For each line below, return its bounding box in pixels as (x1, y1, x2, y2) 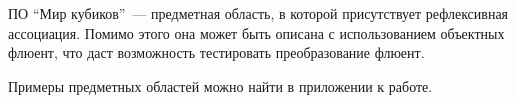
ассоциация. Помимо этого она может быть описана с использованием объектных (8, 22, 505, 43)
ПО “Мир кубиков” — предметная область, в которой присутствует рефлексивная (8, 3, 509, 23)
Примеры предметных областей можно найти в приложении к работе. (8, 75, 433, 96)
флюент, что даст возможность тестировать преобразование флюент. (8, 42, 425, 63)
